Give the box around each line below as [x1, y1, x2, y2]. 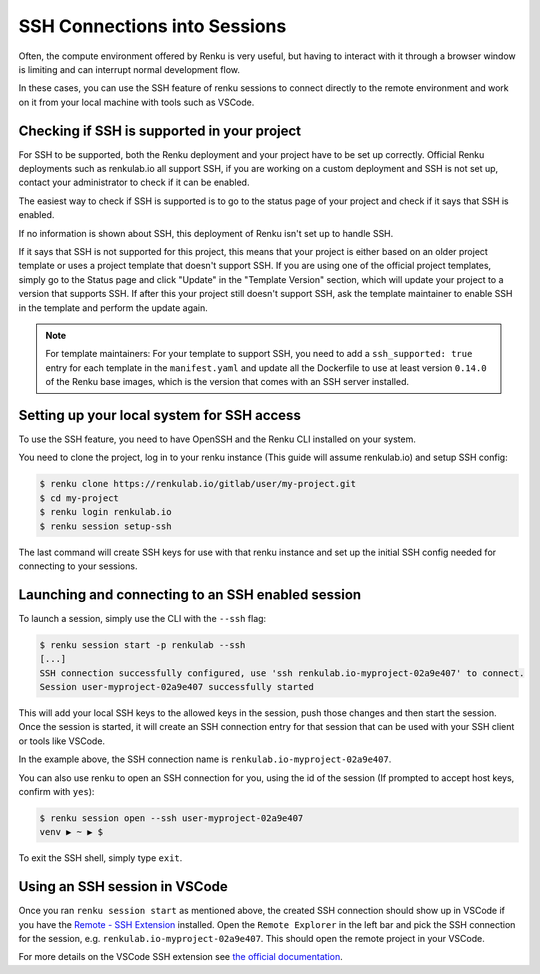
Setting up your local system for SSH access [18, 406, 302, 424]
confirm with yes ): [18, 785, 95, 797]
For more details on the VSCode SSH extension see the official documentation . [18, 951, 344, 963]
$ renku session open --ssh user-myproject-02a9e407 [39, 812, 304, 824]
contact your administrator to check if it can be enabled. [18, 176, 250, 189]
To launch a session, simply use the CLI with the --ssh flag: [18, 612, 267, 624]
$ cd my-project [39, 492, 120, 504]
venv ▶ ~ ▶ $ [39, 826, 104, 838]
